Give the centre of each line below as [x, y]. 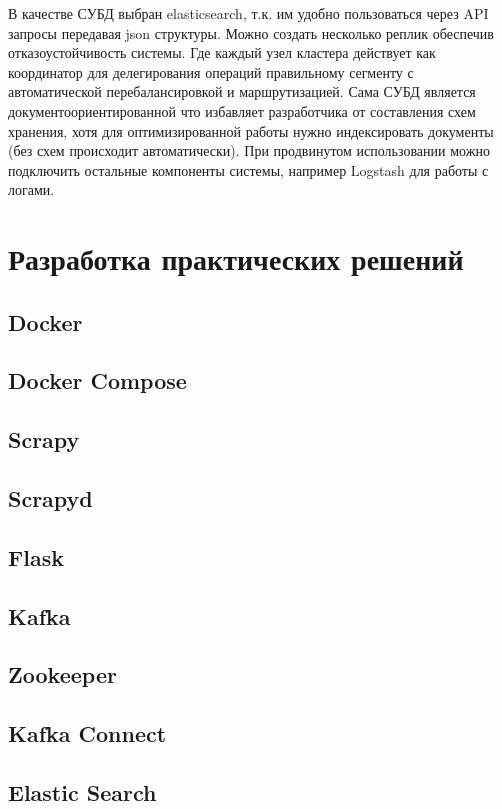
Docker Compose [97, 380]
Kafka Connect [87, 733]
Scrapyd [50, 498]
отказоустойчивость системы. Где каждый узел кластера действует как [222, 52]
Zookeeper [62, 674]
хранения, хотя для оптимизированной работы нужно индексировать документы [251, 130]
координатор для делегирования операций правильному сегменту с [211, 71]
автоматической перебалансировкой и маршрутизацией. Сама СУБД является [242, 91]
